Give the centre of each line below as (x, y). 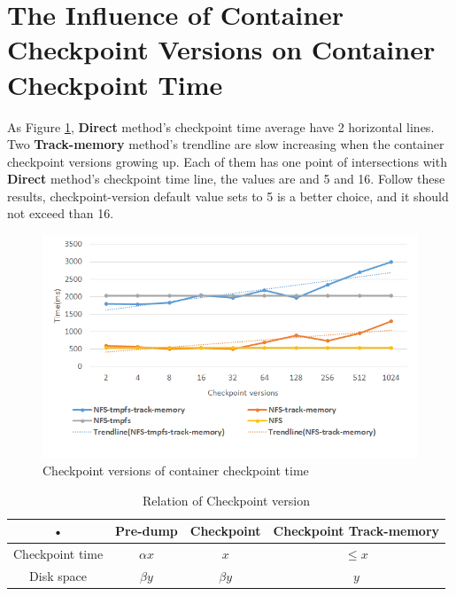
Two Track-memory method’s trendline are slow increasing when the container (226, 144)
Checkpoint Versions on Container (221, 49)
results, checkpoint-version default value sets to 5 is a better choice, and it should (228, 196)
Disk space (58, 575)
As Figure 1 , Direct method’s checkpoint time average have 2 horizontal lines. (221, 126)
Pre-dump (147, 531)
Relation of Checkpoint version (226, 500)
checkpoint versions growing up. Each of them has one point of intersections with (227, 161)
